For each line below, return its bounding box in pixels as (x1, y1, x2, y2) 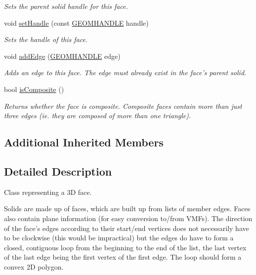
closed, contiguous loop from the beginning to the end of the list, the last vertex (4, 242, 247, 252)
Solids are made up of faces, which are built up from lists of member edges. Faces (4, 203, 251, 214)
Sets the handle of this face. (4, 34, 88, 45)
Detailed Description (4, 163, 112, 179)
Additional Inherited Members (4, 135, 164, 150)
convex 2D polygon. (4, 261, 64, 272)
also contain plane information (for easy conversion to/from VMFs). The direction (4, 213, 253, 223)
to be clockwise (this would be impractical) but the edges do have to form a (4, 232, 234, 243)
